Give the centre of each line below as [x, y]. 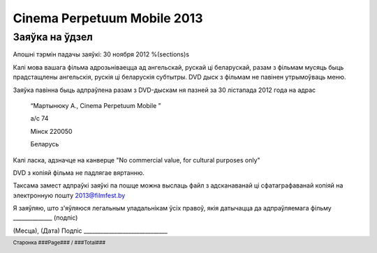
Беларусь [45, 144]
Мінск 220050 [51, 131]
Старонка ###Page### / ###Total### [59, 243]
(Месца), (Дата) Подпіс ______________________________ [90, 231]
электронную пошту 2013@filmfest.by [69, 195]
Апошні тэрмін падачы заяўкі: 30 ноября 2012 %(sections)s [101, 54]
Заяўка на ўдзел [53, 37]
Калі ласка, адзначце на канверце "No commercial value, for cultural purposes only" [137, 160]
